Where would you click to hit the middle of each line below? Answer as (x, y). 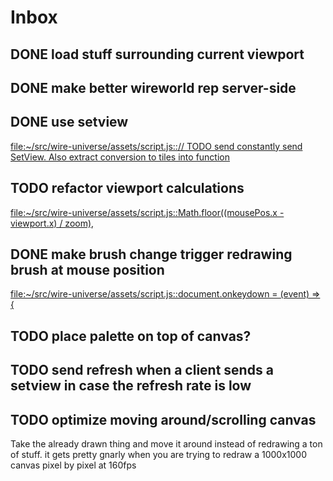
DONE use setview (69, 122)
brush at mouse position (87, 269)
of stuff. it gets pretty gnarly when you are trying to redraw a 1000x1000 (158, 454)
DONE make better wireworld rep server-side (153, 87)
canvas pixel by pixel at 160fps (73, 465)
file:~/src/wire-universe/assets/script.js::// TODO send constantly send (156, 146)
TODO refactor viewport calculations (127, 188)
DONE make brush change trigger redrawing (151, 254)
